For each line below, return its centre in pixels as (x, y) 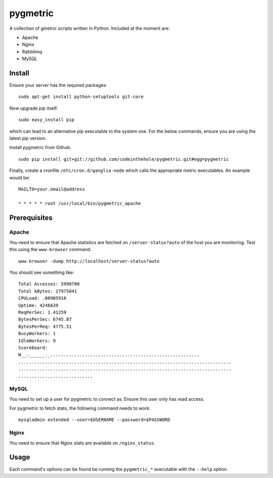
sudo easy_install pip (47, 120)
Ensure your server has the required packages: (58, 85)
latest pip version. (28, 138)
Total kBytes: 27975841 (48, 291)
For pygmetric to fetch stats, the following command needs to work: (80, 408)
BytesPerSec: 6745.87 (45, 319)
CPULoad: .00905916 (42, 298)
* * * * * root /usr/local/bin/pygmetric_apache (80, 203)
